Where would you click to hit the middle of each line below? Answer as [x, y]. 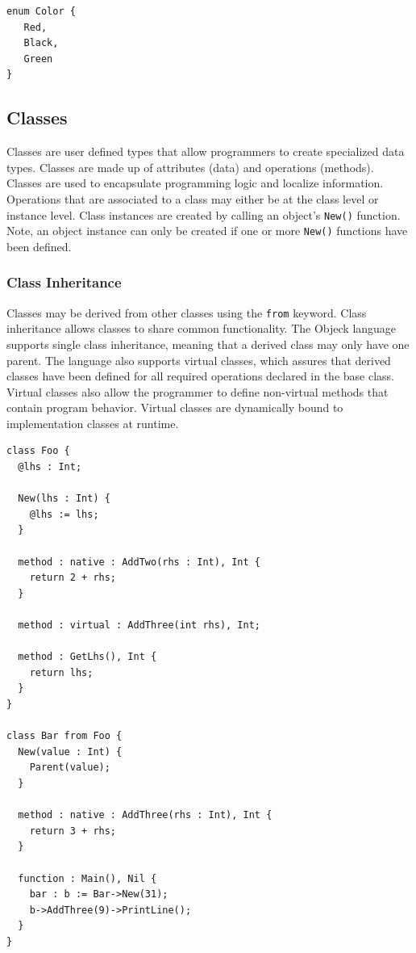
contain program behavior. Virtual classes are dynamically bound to [175, 407]
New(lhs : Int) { [64, 499]
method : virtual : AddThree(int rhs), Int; [139, 626]
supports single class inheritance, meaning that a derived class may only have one [208, 344]
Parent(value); [70, 768]
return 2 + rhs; [73, 578]
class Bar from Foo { [64, 736]
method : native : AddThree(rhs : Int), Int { [145, 815]
